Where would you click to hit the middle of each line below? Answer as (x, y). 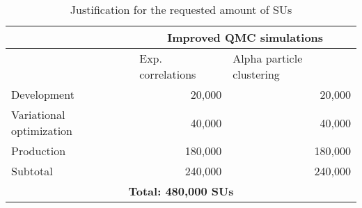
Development (43, 94)
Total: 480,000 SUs (181, 191)
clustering (256, 74)
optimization (42, 130)
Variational (38, 114)
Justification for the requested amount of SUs (181, 9)
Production (39, 151)
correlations (168, 74)
